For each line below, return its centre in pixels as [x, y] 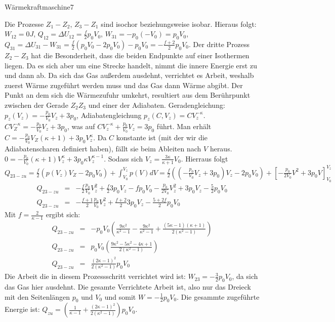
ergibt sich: [63, 214]
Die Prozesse [24, 24]
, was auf [81, 126]
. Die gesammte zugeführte [218, 296]
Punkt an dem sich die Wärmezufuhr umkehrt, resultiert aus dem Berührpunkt [128, 95]
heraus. [221, 149]
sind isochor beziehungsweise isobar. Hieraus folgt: [179, 24]
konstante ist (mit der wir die [162, 137]
